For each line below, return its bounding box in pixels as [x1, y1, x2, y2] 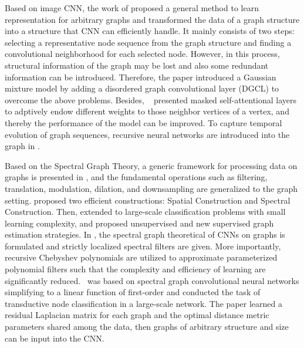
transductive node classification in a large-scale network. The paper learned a [5, 297, 282, 309]
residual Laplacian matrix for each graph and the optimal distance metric [5, 309, 269, 321]
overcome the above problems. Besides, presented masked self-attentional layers [5, 93, 297, 106]
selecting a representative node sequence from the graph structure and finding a [5, 36, 292, 48]
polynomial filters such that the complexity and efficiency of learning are [5, 263, 266, 275]
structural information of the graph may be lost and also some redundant [5, 59, 269, 71]
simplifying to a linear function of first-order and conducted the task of [5, 286, 261, 298]
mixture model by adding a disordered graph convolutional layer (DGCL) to [5, 82, 279, 94]
